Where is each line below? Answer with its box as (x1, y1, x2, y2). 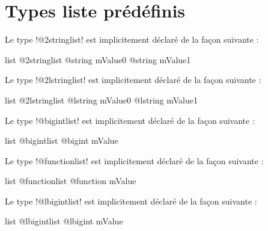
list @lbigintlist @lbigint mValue (5, 215, 123, 227)
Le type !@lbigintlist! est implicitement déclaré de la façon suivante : (5, 194, 257, 207)
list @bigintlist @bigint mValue (5, 134, 118, 147)
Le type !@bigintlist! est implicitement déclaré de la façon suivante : (5, 114, 255, 126)
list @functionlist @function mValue (5, 174, 136, 187)
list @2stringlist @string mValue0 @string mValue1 (5, 53, 191, 66)
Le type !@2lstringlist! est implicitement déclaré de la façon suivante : (5, 73, 261, 86)
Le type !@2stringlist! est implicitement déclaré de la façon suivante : (5, 33, 259, 46)
